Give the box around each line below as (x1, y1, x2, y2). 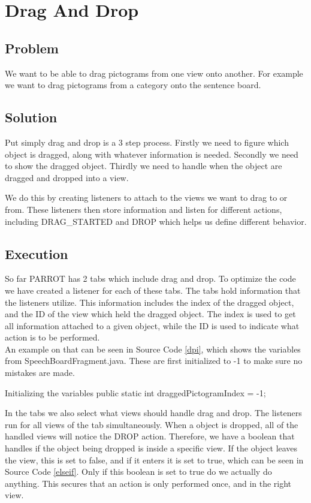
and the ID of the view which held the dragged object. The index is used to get (5, 308, 296, 320)
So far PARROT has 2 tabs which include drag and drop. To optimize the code (5, 272, 296, 285)
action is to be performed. (5, 331, 100, 344)
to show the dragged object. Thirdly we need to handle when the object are (5, 159, 282, 172)
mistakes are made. (5, 366, 75, 379)
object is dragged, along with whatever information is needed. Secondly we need (5, 147, 298, 160)
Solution (5, 108, 58, 126)
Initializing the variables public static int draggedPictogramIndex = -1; (5, 386, 266, 399)
